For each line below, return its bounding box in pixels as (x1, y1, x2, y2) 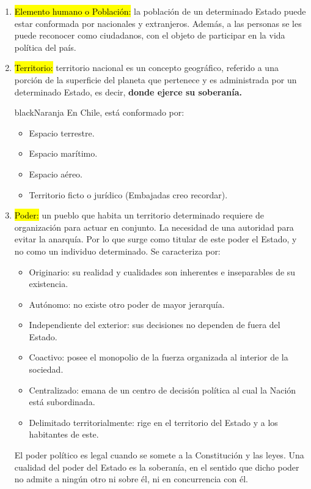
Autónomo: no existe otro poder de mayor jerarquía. (29, 297, 225, 310)
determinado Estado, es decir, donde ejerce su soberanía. (14, 85, 242, 98)
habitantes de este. (29, 428, 99, 441)
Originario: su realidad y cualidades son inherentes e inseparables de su (29, 265, 296, 278)
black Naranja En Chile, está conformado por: (14, 106, 185, 119)
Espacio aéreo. (29, 167, 83, 180)
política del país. (14, 40, 76, 53)
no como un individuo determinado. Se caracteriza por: (14, 244, 221, 257)
